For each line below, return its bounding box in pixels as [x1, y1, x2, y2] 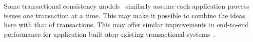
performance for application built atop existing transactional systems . [4, 29, 215, 39]
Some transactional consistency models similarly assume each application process [4, 1, 249, 10]
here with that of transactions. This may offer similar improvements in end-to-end [4, 20, 249, 30]
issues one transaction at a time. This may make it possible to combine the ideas [4, 10, 245, 20]
